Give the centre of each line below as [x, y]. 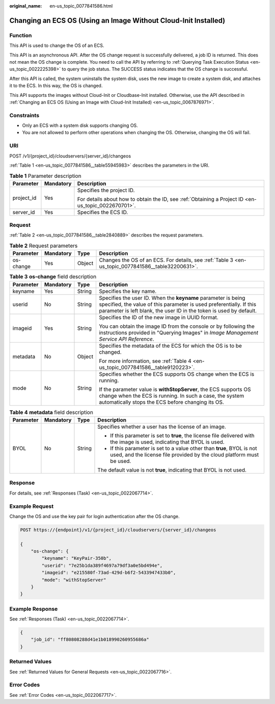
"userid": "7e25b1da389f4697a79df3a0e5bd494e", [102, 565]
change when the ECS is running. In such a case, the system [172, 396]
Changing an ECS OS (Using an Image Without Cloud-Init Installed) [117, 20]
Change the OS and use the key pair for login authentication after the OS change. [94, 516]
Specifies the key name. [128, 291]
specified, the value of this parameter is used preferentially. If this [178, 304]
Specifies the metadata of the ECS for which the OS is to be [170, 346]
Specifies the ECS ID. [103, 212]
